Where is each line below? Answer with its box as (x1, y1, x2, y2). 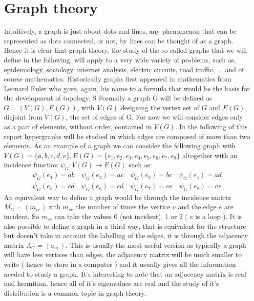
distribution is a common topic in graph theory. (4, 287, 147, 298)
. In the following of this (175, 121, 248, 132)
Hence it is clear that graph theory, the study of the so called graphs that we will (4, 45, 247, 55)
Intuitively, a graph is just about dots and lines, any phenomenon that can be (4, 26, 237, 36)
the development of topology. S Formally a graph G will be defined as (4, 93, 212, 103)
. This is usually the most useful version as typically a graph (65, 240, 246, 250)
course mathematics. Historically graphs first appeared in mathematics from (4, 74, 232, 84)
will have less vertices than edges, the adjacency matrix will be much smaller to (4, 249, 242, 260)
